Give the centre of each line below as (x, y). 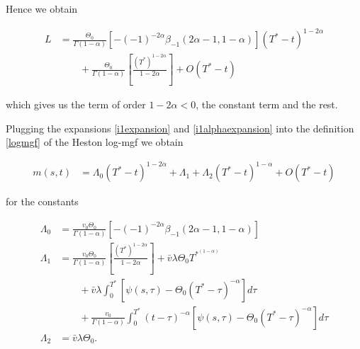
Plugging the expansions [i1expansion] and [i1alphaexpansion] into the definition (180, 128)
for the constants (42, 201)
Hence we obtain (42, 8)
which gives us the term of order (76, 104)
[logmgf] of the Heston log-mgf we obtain (95, 142)
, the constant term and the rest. (267, 104)
